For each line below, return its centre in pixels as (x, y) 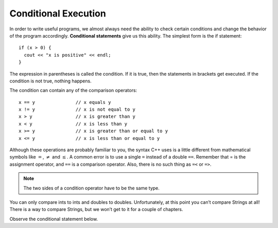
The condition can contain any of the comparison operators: (73, 91)
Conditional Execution (58, 13)
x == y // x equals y (65, 102)
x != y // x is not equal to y (77, 110)
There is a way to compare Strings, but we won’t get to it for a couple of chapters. (96, 209)
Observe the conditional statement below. (54, 219)
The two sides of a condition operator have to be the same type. (91, 188)
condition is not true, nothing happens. (51, 81)
